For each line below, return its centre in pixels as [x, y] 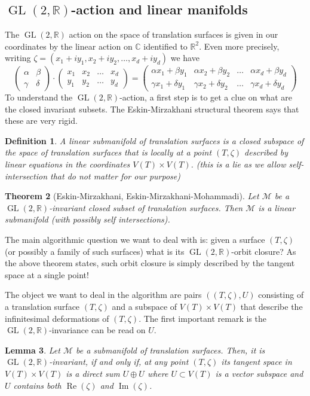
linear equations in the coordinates [67, 164]
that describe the [271, 307]
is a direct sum [93, 373]
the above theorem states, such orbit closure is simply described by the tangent [150, 263]
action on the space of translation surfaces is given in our [174, 34]
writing [18, 58]
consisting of [281, 295]
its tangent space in [257, 362]
